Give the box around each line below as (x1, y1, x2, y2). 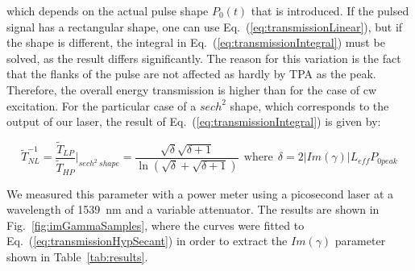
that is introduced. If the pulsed (251, 2, 409, 19)
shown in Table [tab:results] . (6, 248, 148, 265)
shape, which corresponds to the (230, 97, 389, 114)
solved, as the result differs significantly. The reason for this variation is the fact (6, 49, 401, 66)
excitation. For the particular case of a (6, 97, 197, 114)
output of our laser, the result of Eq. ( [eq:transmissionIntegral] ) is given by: (6, 113, 381, 130)
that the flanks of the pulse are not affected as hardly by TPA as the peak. (6, 65, 376, 82)
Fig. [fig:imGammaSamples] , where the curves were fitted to (6, 216, 305, 233)
